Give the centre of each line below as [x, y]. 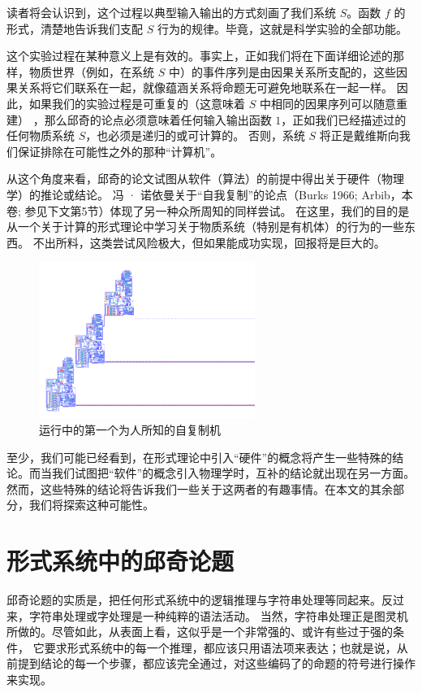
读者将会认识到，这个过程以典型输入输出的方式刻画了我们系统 [171, 12]
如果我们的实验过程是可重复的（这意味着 [137, 103]
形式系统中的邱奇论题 [121, 561]
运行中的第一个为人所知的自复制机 [130, 429]
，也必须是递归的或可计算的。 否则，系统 [195, 135]
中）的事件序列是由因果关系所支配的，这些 [282, 71]
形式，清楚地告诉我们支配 [75, 28]
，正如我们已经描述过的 [344, 119]
